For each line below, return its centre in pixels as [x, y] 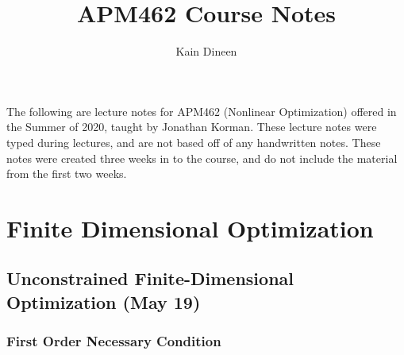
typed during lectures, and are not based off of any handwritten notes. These [194, 142]
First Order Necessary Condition [114, 341]
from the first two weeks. [67, 174]
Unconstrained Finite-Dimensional [150, 278]
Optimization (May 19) [104, 301]
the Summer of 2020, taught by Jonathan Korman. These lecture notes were [192, 127]
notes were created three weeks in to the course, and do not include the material [202, 158]
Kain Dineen [206, 51]
